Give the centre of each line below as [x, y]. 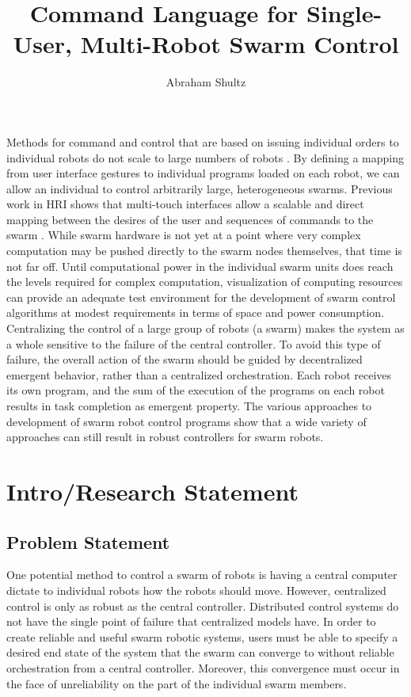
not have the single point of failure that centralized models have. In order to [191, 621]
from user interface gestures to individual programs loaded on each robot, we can [203, 173]
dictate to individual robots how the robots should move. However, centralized [196, 590]
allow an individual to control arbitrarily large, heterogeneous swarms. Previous [200, 188]
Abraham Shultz [206, 82]
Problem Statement [88, 541]
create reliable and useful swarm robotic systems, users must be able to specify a [202, 636]
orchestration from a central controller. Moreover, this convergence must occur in [203, 667]
